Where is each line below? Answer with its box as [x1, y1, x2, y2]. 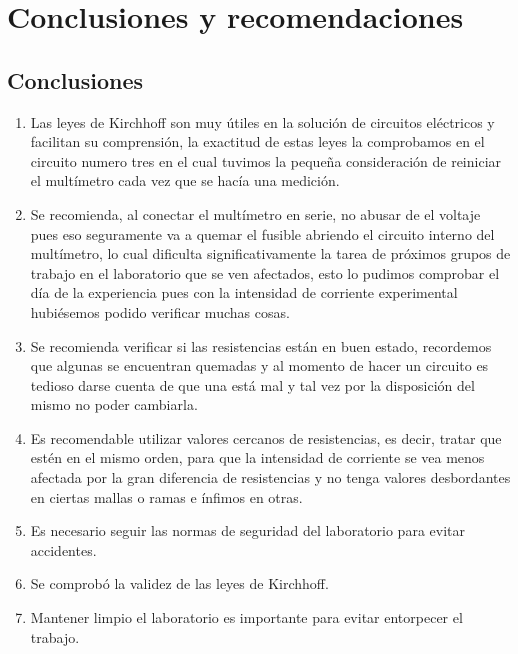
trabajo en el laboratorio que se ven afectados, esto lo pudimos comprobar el [30, 262, 500, 283]
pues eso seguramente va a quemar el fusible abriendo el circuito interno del [30, 223, 495, 244]
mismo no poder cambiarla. [30, 394, 198, 415]
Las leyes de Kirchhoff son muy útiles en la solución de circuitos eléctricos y [30, 111, 495, 132]
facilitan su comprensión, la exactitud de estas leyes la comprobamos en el [30, 131, 485, 152]
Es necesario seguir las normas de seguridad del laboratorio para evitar [30, 520, 465, 541]
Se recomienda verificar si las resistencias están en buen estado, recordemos [30, 335, 492, 356]
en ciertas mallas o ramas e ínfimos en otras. [30, 486, 303, 507]
